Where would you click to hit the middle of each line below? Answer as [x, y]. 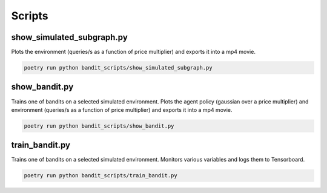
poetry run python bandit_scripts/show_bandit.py [99, 126]
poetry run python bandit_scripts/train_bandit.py [101, 176]
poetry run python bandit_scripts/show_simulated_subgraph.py [118, 68]
